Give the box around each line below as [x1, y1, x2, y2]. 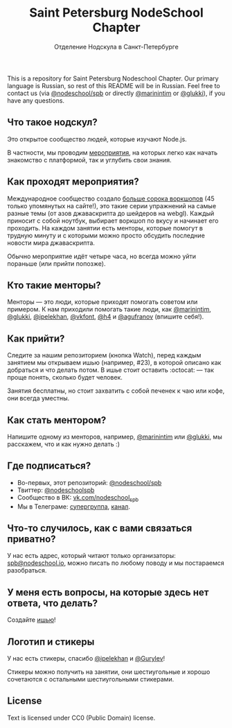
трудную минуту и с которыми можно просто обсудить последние [7, 231, 206, 239]
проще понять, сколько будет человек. [7, 373, 123, 382]
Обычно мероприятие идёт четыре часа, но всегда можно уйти [7, 252, 196, 260]
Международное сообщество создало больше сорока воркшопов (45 [7, 194, 215, 203]
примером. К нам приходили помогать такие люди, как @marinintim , [7, 305, 211, 314]
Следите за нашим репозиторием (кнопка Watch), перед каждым [7, 351, 202, 359]
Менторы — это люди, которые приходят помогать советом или [7, 298, 198, 306]
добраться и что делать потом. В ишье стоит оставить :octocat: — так [7, 366, 215, 374]
